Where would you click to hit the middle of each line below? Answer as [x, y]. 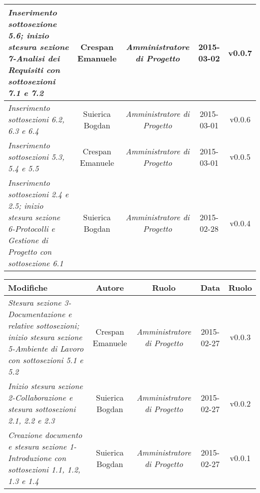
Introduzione [30, 458]
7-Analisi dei [34, 58]
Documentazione [37, 314]
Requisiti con [34, 70]
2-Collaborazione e [40, 397]
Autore [110, 287]
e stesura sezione [37, 446]
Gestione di [28, 240]
